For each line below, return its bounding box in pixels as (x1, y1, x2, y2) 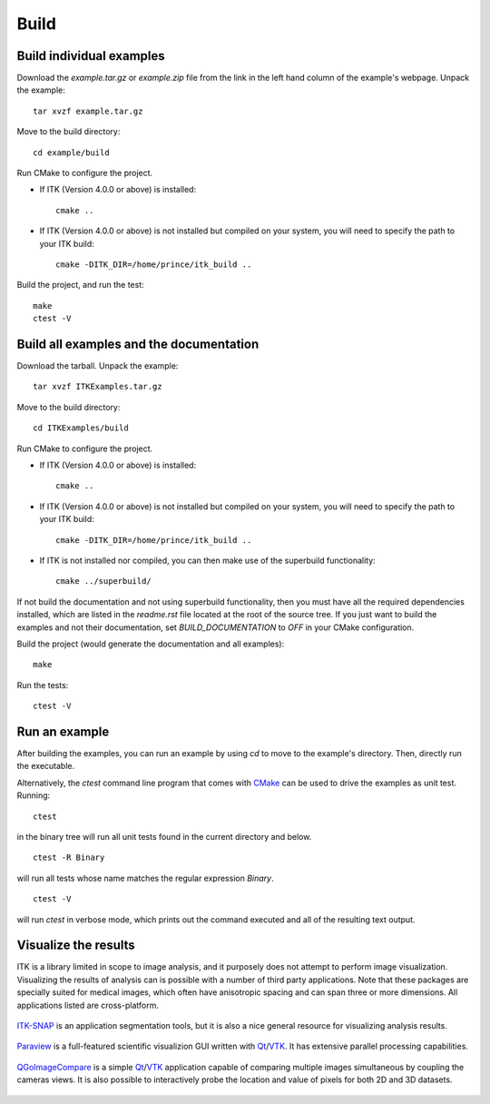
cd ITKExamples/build (33, 423, 129, 433)
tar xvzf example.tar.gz (33, 105, 143, 116)
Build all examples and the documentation (16, 336, 260, 351)
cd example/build (33, 147, 110, 158)
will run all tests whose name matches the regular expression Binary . (16, 872, 274, 883)
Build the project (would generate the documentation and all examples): (16, 638, 285, 649)
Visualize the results (16, 938, 135, 953)
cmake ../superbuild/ (55, 577, 152, 586)
